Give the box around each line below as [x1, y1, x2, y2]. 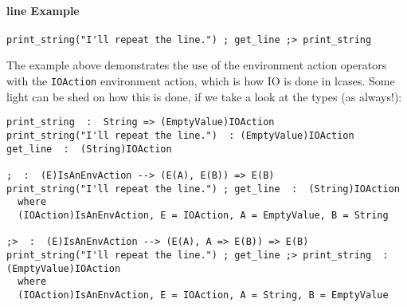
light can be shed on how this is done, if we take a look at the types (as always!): [6, 88, 402, 104]
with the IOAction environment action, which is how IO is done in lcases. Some [6, 73, 395, 89]
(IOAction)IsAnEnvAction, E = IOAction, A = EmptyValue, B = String [18, 209, 389, 221]
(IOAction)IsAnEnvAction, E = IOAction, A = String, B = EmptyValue [18, 289, 389, 301]
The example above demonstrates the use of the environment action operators [6, 57, 387, 73]
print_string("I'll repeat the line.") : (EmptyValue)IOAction [6, 129, 354, 141]
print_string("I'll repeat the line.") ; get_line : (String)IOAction [6, 183, 400, 195]
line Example [6, 2, 80, 18]
